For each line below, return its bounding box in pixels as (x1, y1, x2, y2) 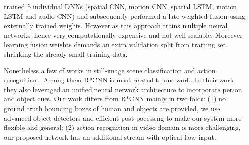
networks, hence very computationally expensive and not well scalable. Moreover (4, 30, 243, 40)
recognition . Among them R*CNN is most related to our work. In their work (4, 75, 234, 85)
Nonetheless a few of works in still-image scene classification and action (4, 65, 216, 75)
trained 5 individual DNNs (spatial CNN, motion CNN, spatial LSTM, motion (4, 1, 237, 11)
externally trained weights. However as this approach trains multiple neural (4, 20, 228, 31)
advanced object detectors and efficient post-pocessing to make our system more (4, 113, 242, 123)
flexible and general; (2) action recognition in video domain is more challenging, (4, 122, 241, 132)
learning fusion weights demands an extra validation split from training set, (4, 39, 228, 49)
